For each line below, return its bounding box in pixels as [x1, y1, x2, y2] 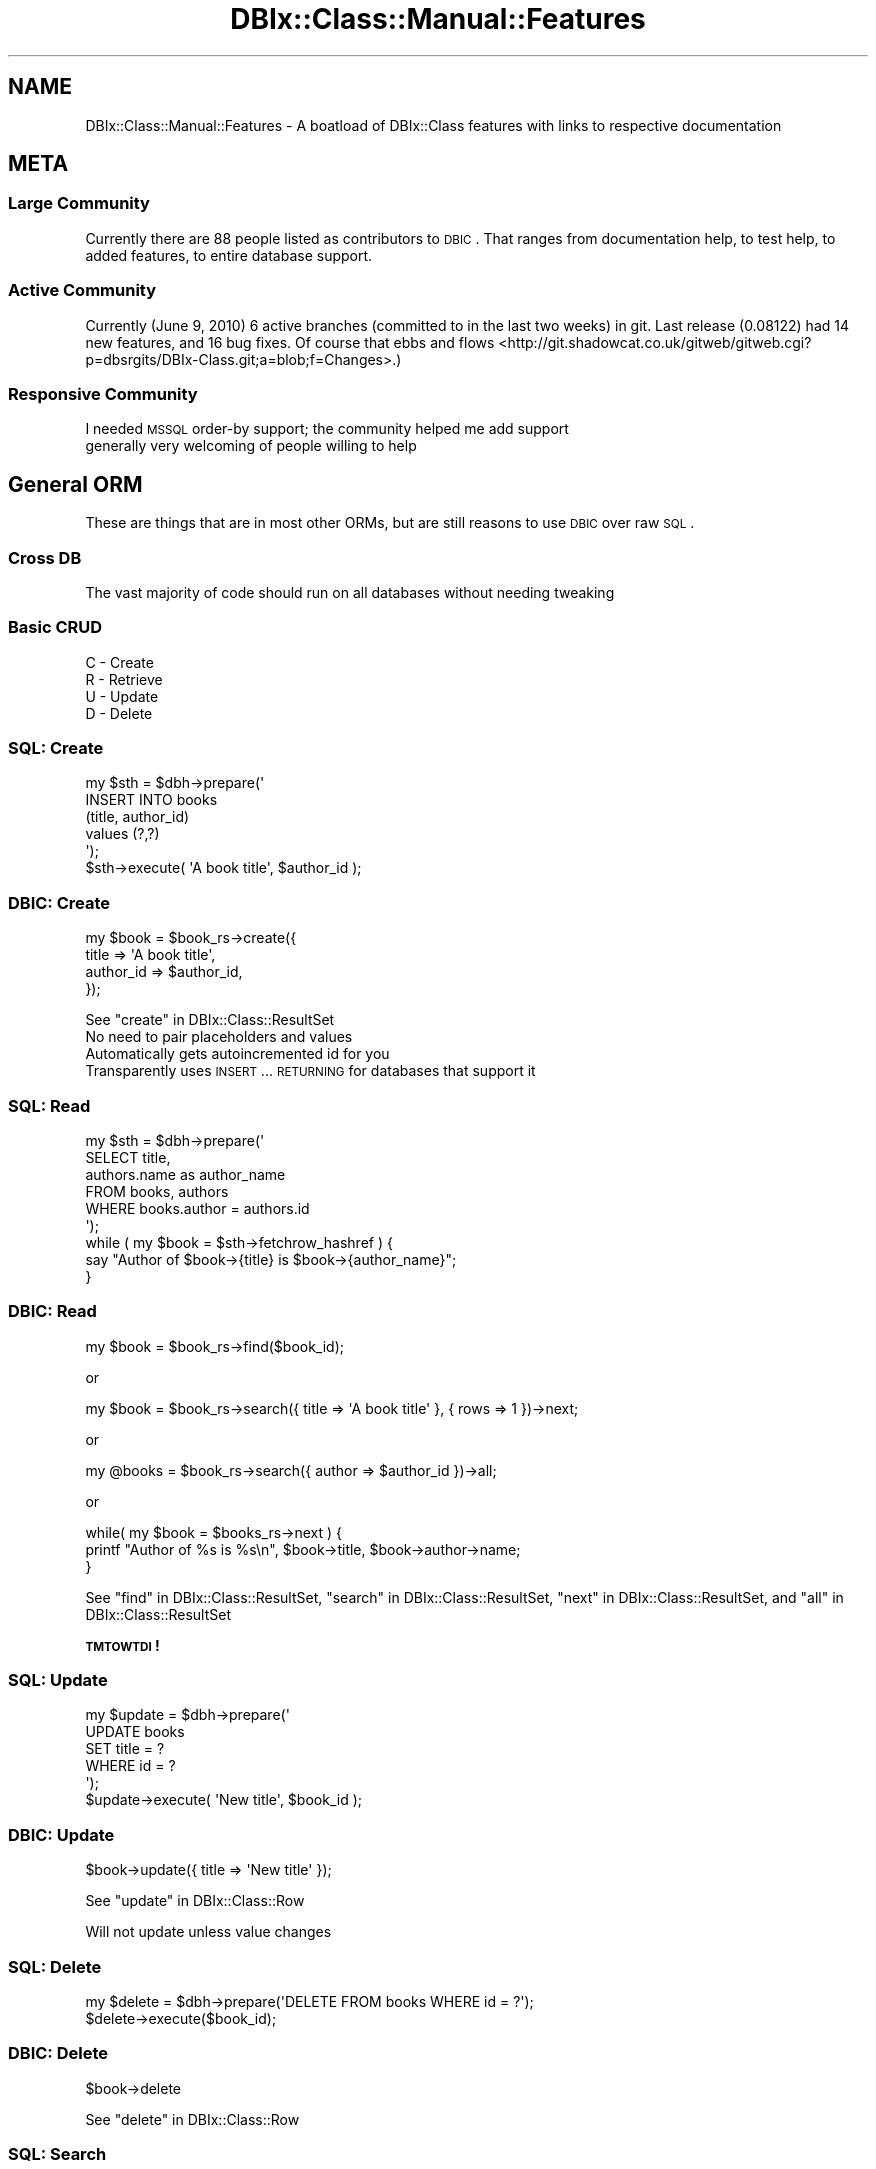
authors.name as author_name [85, 1165, 286, 1183]
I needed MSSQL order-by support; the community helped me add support [85, 420, 569, 438]
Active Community [8, 280, 157, 301]
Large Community [8, 193, 150, 214]
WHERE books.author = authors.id [85, 1199, 310, 1217]
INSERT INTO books [85, 791, 218, 809]
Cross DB [8, 547, 82, 568]
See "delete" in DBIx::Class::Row [85, 2110, 300, 2128]
